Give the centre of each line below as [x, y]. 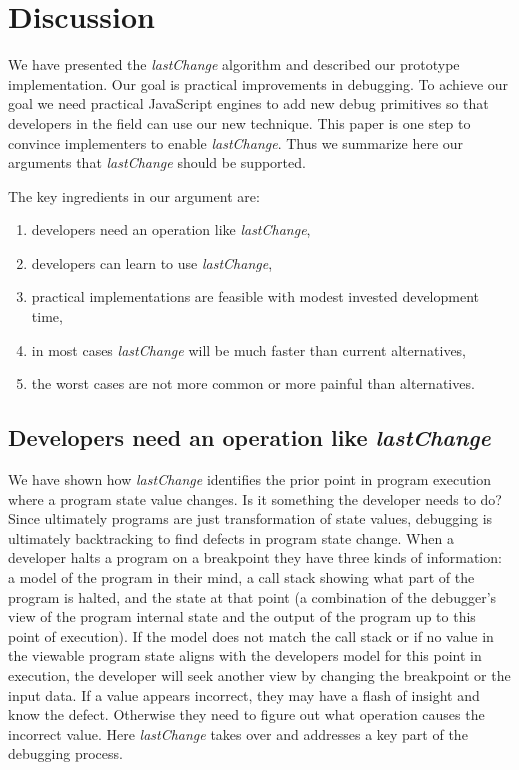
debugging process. [65, 753]
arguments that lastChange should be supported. [157, 162]
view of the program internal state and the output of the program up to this [242, 616]
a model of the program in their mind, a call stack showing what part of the [241, 577]
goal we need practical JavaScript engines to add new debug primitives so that [248, 103]
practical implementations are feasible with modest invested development [255, 296]
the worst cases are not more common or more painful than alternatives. [253, 383]
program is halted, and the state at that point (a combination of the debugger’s [252, 596]
